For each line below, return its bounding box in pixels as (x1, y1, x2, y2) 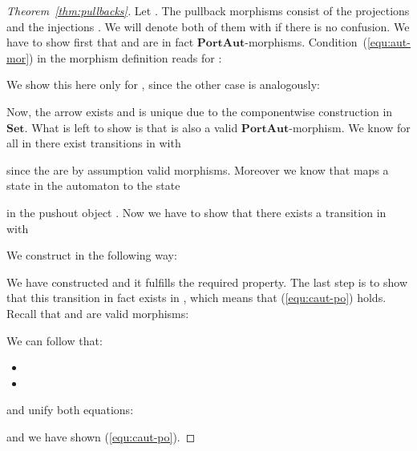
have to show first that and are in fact (6, 34, 194, 50)
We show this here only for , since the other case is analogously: (6, 76, 320, 93)
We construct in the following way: (6, 247, 177, 264)
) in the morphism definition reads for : (29, 49, 222, 66)
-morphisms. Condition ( (245, 34, 367, 50)
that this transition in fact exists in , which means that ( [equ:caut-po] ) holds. (6, 289, 387, 306)
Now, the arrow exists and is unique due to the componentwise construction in (6, 103, 393, 119)
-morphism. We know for (289, 119, 411, 135)
